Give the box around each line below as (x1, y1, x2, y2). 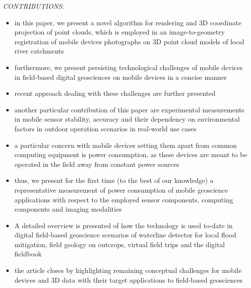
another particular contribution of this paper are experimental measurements (14, 104, 245, 114)
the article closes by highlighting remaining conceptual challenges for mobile (14, 265, 242, 275)
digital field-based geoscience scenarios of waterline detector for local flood (14, 230, 236, 240)
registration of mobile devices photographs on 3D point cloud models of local (14, 36, 244, 46)
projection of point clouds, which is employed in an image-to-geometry (14, 27, 225, 37)
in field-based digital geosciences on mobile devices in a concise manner (14, 72, 227, 82)
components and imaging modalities (14, 204, 122, 214)
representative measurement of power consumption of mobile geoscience (14, 184, 228, 195)
